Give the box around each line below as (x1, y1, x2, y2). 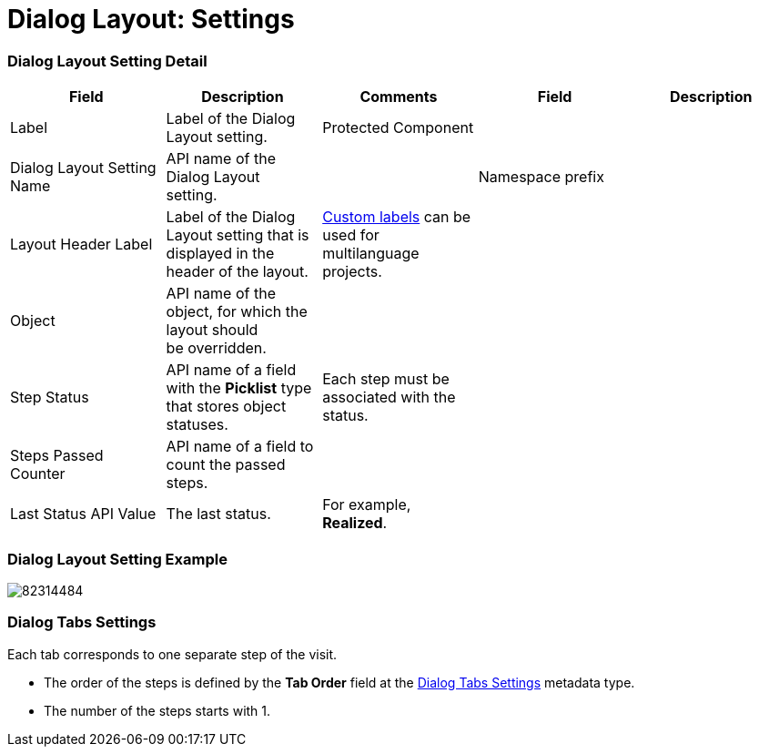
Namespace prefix (478, 168, 604, 187)
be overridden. (166, 339, 267, 358)
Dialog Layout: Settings (7, 4, 295, 35)
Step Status (10, 388, 89, 407)
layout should (166, 321, 258, 340)
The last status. (166, 504, 271, 524)
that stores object (166, 397, 287, 416)
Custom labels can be (322, 208, 471, 227)
